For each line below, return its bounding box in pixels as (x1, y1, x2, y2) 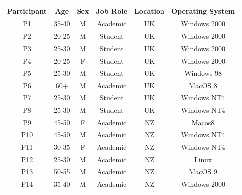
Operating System (171, 5, 235, 16)
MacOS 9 (189, 166, 217, 177)
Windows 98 (184, 67, 222, 78)
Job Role (96, 5, 128, 16)
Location (134, 5, 164, 16)
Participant (7, 5, 47, 16)
